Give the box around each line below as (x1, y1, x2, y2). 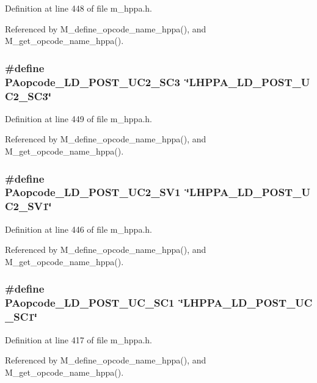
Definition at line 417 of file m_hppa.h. (5, 333, 152, 346)
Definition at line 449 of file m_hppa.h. (5, 112, 152, 125)
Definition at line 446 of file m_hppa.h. (5, 222, 152, 235)
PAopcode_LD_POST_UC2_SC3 (5, 74, 180, 89)
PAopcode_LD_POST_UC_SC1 (5, 295, 175, 310)
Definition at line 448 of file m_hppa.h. (5, 2, 152, 14)
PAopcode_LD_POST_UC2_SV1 (5, 184, 181, 200)
